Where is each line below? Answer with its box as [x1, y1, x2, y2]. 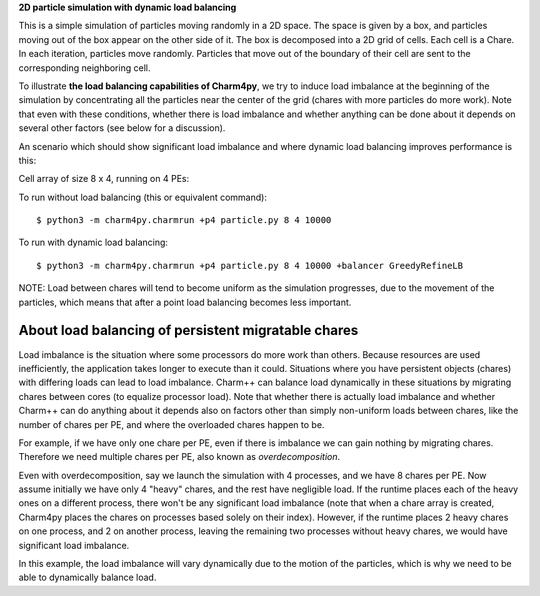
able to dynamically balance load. [18, 571, 157, 584]
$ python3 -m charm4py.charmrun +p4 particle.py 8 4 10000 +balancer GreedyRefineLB [36, 260, 464, 271]
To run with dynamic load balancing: [18, 236, 169, 249]
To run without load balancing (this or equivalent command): [18, 191, 267, 203]
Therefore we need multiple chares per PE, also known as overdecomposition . [18, 451, 341, 463]
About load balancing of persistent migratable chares [18, 322, 359, 339]
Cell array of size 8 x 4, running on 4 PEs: [18, 173, 190, 185]
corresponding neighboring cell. [18, 61, 151, 74]
